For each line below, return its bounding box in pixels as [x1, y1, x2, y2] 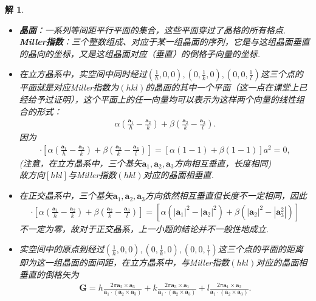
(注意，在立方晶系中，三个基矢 [19, 156, 142, 169]
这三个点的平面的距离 [218, 243, 303, 255]
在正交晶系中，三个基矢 [19, 189, 113, 202]
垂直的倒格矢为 [19, 268, 79, 280]
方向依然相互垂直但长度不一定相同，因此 [145, 189, 307, 202]
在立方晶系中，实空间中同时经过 [19, 67, 147, 80]
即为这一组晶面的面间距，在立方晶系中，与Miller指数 [19, 256, 230, 269]
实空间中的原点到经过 [19, 243, 105, 255]
